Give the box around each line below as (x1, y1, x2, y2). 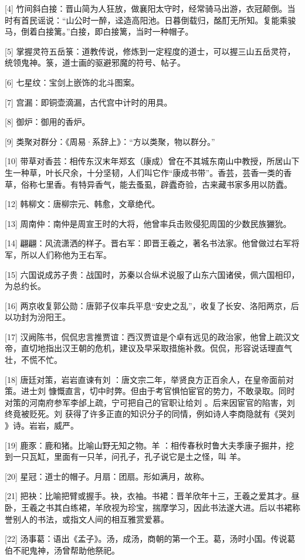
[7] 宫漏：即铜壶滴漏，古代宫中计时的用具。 (5, 96, 172, 108)
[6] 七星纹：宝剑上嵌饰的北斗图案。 (5, 76, 140, 88)
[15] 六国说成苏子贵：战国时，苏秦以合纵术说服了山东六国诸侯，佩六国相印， (5, 268, 300, 280)
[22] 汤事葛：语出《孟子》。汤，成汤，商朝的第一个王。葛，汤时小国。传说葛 (5, 532, 296, 545)
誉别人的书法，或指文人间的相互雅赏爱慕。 (5, 513, 169, 525)
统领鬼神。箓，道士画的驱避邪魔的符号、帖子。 (5, 56, 185, 69)
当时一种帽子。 (135, 25, 194, 38)
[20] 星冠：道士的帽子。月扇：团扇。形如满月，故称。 (5, 470, 209, 482)
